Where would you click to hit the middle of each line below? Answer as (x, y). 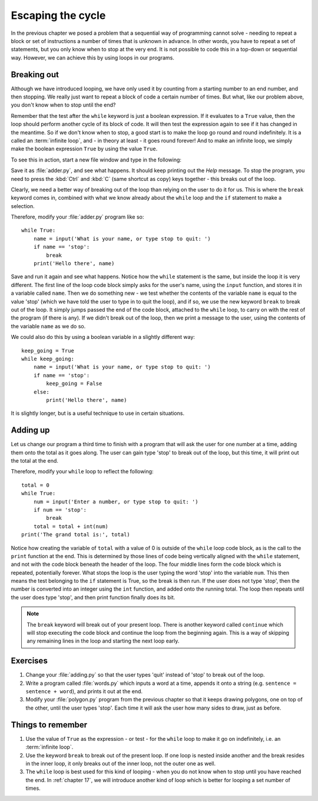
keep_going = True (48, 350)
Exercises (29, 661)
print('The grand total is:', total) (76, 535)
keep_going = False (74, 384)
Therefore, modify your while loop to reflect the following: (82, 472)
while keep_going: (48, 359)
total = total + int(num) (71, 526)
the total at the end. (35, 460)
